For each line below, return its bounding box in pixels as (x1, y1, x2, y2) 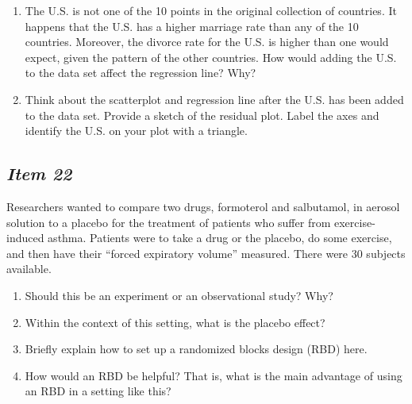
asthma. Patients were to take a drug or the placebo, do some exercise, (48, 229, 392, 246)
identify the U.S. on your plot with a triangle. (25, 122, 248, 139)
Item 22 (6, 161, 72, 186)
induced (6, 229, 44, 246)
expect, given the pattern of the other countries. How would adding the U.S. (25, 48, 397, 65)
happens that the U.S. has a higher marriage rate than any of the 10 (25, 17, 359, 34)
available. (6, 260, 52, 277)
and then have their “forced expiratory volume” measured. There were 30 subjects (6, 244, 406, 261)
